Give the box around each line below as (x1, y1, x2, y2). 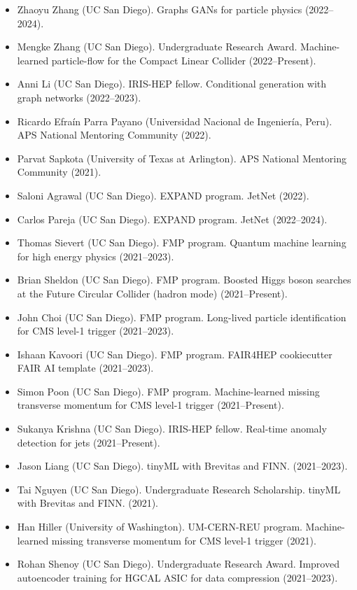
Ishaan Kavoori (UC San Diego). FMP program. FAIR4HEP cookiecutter (17, 346, 332, 361)
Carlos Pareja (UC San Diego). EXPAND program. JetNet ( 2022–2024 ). (17, 211, 328, 226)
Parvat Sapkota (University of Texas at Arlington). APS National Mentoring (17, 150, 346, 165)
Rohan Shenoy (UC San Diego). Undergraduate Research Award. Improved (17, 556, 339, 571)
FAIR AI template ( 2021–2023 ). (17, 360, 154, 375)
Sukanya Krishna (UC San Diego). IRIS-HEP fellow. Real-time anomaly (17, 421, 327, 436)
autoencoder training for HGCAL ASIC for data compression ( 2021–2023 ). (17, 570, 338, 584)
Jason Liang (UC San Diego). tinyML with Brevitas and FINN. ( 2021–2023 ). (17, 458, 348, 473)
